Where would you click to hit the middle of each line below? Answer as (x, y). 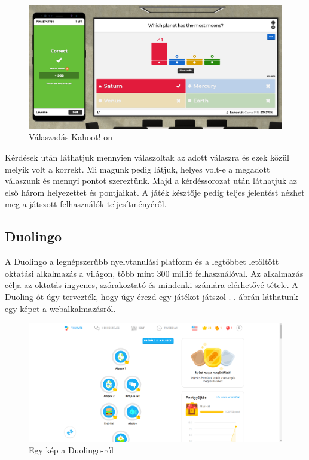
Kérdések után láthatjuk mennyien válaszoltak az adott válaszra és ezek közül (147, 157)
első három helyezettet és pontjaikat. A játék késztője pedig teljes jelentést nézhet (155, 192)
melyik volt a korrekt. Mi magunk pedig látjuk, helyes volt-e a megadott (137, 169)
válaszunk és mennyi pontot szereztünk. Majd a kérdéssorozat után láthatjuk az (151, 181)
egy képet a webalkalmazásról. (60, 308)
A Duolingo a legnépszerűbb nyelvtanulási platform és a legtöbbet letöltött (142, 261)
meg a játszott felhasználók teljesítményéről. (86, 204)
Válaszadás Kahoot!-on (71, 137)
